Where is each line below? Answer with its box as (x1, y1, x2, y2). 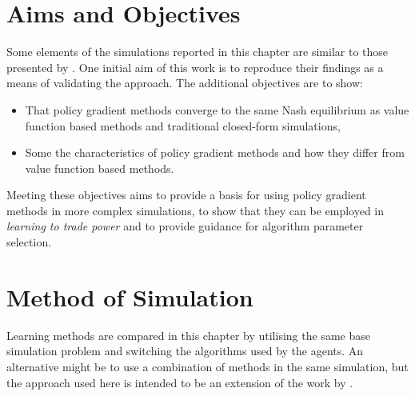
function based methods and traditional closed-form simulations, (25, 117, 341, 134)
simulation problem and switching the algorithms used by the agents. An (6, 342, 364, 359)
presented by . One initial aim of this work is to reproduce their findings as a (6, 58, 384, 75)
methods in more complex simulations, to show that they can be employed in (6, 202, 385, 218)
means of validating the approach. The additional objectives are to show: (6, 74, 363, 91)
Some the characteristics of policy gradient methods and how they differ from (25, 144, 405, 161)
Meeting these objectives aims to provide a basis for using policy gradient (6, 186, 366, 203)
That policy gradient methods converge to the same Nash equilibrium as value (25, 101, 409, 118)
